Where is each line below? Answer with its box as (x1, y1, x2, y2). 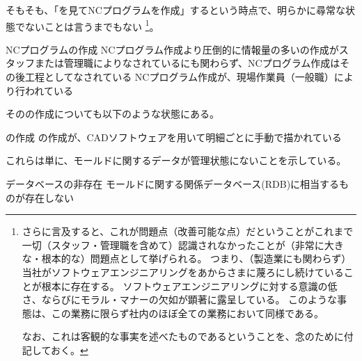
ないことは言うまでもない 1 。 (24, 17, 159, 33)
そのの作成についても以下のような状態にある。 (6, 106, 219, 121)
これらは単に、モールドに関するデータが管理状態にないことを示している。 (6, 153, 347, 168)
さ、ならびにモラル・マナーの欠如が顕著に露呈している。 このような (22, 292, 338, 307)
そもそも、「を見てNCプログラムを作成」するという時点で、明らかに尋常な (6, 3, 345, 17)
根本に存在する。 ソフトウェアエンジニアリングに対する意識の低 (41, 278, 338, 293)
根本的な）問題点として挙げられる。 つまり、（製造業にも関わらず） (41, 251, 352, 266)
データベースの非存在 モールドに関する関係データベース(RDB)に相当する (6, 177, 340, 191)
